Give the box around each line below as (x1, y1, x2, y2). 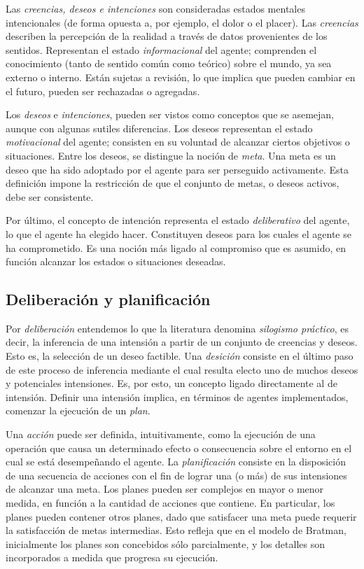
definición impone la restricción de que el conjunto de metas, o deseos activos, (6, 176, 339, 190)
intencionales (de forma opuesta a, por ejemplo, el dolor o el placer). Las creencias (6, 15, 358, 29)
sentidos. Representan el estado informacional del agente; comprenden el (6, 42, 317, 57)
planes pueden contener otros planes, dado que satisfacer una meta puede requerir (6, 509, 357, 524)
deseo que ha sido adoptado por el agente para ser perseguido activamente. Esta (6, 162, 349, 176)
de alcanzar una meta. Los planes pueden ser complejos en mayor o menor (6, 482, 324, 496)
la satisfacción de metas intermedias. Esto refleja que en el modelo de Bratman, (6, 523, 346, 538)
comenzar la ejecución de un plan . (6, 403, 150, 418)
